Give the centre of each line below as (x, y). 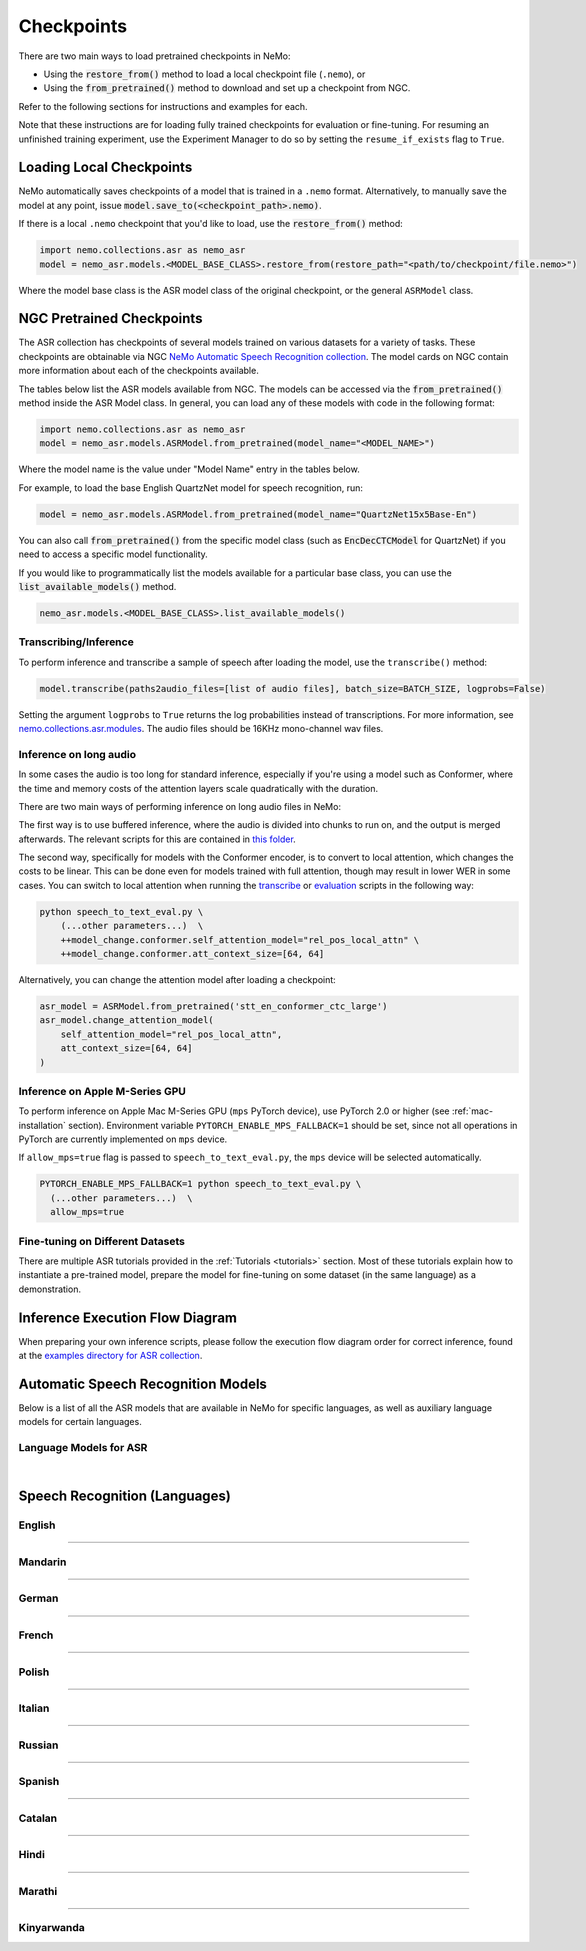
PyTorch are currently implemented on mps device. (123, 1139)
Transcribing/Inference (76, 642)
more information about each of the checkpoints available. (138, 371)
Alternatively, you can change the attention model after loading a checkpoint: (177, 979)
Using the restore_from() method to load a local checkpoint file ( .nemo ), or (204, 74)
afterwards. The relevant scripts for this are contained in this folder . (157, 839)
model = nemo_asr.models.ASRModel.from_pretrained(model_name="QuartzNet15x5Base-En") (258, 514)
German (38, 1598)
